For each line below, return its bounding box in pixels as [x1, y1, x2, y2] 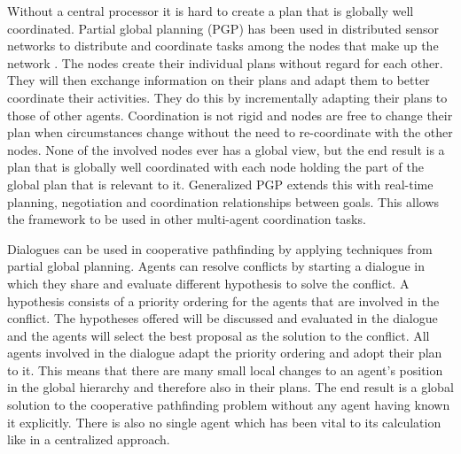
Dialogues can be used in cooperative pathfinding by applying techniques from [7, 239, 433, 258]
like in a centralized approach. [7, 430, 170, 449]
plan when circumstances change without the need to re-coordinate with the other [7, 123, 453, 142]
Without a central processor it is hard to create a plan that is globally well [7, 2, 414, 19]
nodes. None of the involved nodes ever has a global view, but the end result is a [7, 140, 445, 158]
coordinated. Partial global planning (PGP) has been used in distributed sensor [7, 19, 440, 37]
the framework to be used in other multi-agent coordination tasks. [7, 210, 366, 228]
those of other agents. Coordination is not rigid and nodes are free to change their [7, 105, 453, 124]
